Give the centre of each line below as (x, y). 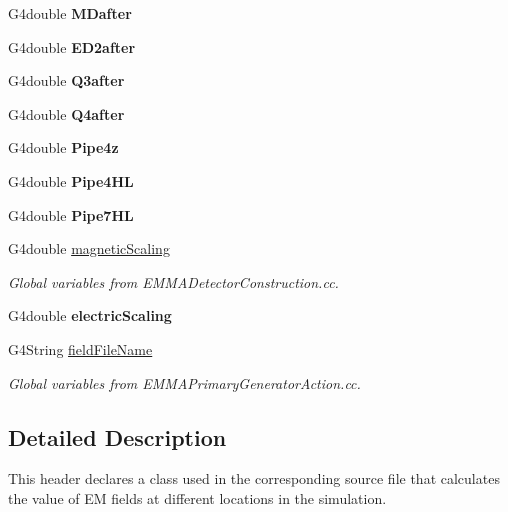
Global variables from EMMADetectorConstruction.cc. (173, 281)
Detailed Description (117, 436)
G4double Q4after (66, 113)
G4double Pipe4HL (71, 180)
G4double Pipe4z (63, 147)
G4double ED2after (72, 46)
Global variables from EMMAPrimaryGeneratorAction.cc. (184, 382)
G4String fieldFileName (80, 348)
